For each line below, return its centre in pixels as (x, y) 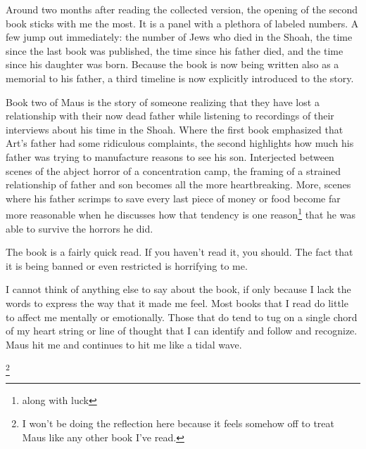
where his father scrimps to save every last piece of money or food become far (173, 198)
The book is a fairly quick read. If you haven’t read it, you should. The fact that (179, 252)
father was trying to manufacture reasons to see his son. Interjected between (170, 156)
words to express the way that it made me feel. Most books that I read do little (177, 302)
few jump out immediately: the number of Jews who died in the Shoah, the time (179, 37)
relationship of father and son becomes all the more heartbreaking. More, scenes (178, 184)
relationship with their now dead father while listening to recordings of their (170, 116)
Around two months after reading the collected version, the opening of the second (182, 9)
